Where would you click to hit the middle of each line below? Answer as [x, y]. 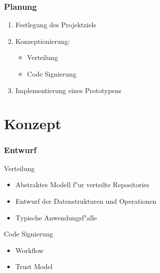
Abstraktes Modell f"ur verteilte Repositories [82, 185]
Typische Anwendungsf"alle [56, 217]
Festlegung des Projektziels [56, 25]
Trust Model [34, 266]
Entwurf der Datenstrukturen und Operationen [86, 201]
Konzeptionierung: [43, 41]
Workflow [30, 250]
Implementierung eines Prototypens [68, 90]
